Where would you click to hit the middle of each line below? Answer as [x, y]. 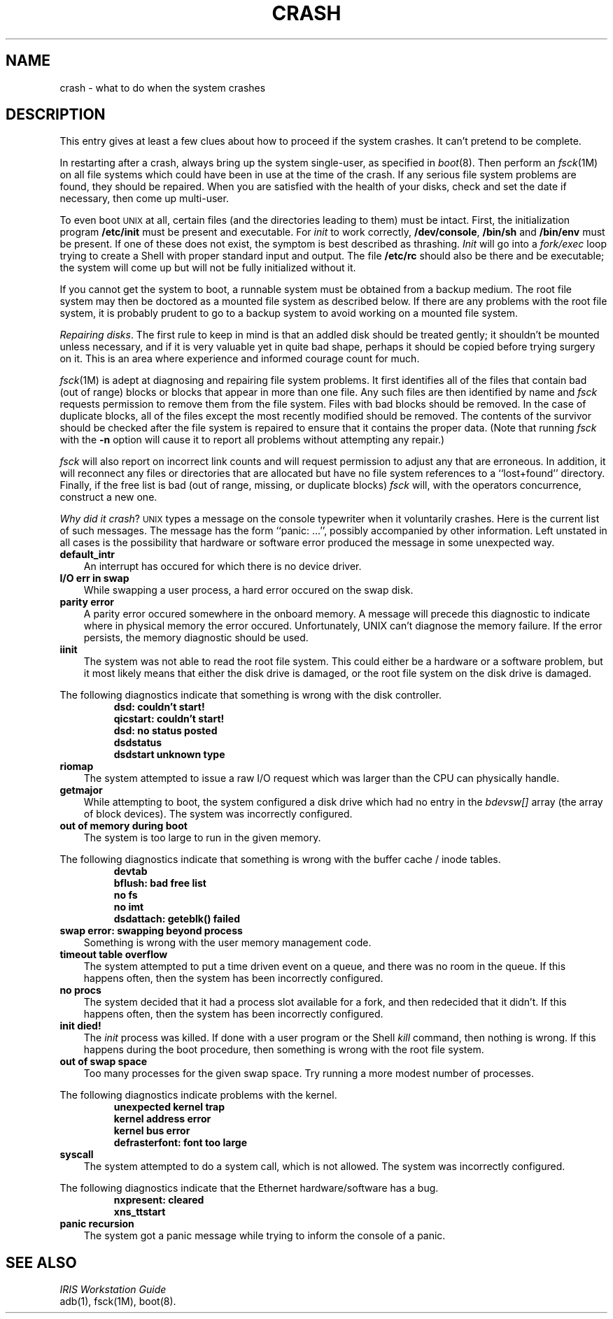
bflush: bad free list [160, 883]
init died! [80, 1026]
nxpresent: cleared [159, 1200]
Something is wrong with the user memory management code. [227, 943]
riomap [77, 767]
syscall [77, 1155]
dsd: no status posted [165, 731]
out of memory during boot [124, 826]
